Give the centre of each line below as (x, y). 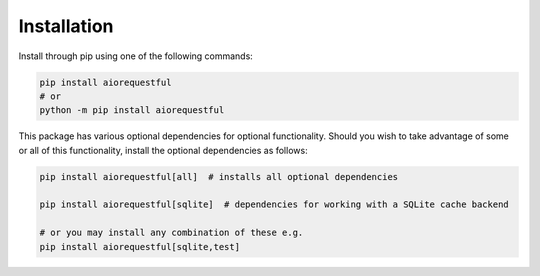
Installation (66, 26)
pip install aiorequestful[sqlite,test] (139, 246)
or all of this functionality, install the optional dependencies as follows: (163, 150)
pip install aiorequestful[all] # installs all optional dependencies (219, 176)
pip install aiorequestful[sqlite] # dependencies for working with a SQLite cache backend (274, 204)
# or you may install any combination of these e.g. (171, 233)
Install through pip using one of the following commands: (136, 56)
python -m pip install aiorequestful (132, 110)
